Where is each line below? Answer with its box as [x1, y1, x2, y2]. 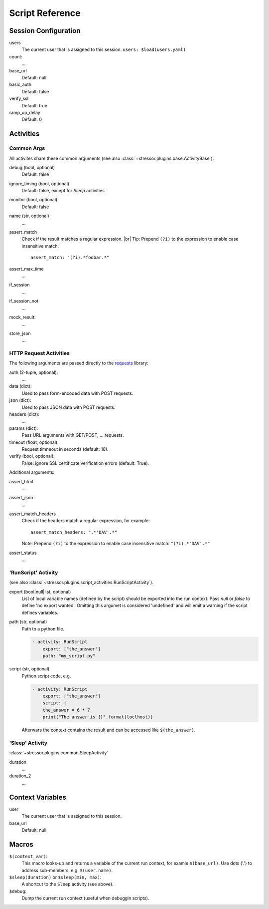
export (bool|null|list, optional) [9, 589, 71, 595]
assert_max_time [9, 266, 44, 272]
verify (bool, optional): [9, 453, 55, 459]
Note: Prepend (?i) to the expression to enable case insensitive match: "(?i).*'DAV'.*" [21, 541, 210, 547]
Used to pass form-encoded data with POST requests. [21, 390, 134, 396]
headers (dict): [9, 411, 40, 417]
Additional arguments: [9, 469, 55, 475]
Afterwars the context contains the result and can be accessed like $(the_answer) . [21, 727, 196, 733]
